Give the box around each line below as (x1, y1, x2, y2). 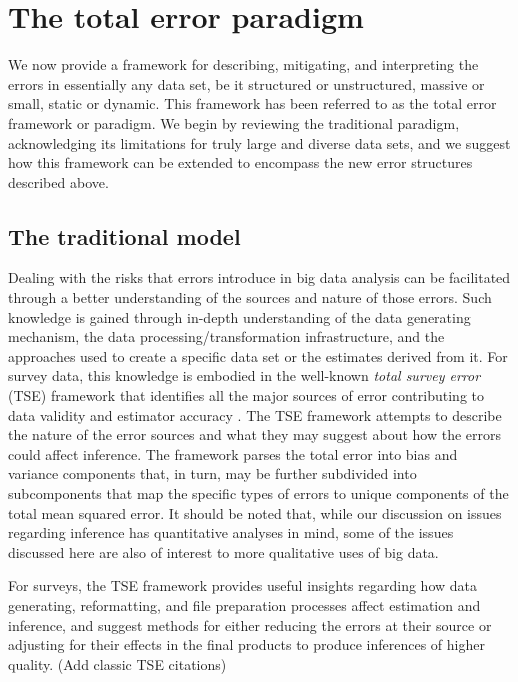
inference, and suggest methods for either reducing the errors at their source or (8, 614, 492, 635)
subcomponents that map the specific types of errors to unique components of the (8, 483, 509, 504)
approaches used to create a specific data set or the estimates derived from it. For (8, 345, 508, 366)
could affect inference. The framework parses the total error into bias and (8, 443, 458, 464)
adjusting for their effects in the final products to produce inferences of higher (8, 634, 485, 655)
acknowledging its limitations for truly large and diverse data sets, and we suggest (8, 132, 511, 153)
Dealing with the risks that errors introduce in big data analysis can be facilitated (8, 267, 511, 288)
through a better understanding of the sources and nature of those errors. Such (8, 287, 492, 308)
